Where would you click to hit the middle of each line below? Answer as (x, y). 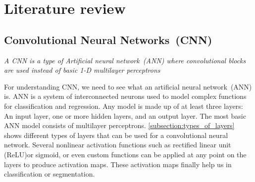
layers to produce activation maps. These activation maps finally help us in (118, 164)
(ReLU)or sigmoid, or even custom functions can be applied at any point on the (125, 154)
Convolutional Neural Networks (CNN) (108, 39)
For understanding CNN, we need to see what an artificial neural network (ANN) (128, 86)
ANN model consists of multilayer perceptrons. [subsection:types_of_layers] (119, 125)
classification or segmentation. (50, 174)
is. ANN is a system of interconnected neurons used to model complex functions (125, 96)
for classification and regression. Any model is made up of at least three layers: (124, 106)
